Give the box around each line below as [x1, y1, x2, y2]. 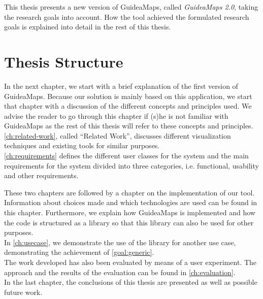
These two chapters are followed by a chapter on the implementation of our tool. [4, 187, 255, 197]
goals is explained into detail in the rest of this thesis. [4, 21, 171, 32]
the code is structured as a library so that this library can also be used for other [4, 217, 254, 227]
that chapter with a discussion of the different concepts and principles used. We [4, 101, 252, 111]
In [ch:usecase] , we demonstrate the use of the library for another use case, [4, 237, 236, 247]
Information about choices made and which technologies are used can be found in [4, 197, 257, 208]
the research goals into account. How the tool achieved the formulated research [4, 11, 249, 22]
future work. [4, 286, 43, 297]
